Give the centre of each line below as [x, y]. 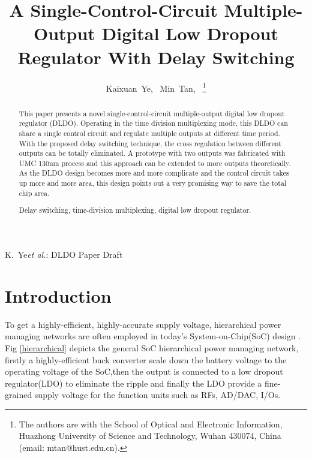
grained [19, 395]
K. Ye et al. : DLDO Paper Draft [64, 254]
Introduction [58, 295]
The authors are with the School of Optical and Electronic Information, [151, 424]
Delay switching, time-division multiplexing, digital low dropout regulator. [135, 210]
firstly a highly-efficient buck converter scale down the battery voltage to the [146, 359]
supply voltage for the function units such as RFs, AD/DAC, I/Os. [157, 395]
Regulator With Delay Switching [156, 57]
